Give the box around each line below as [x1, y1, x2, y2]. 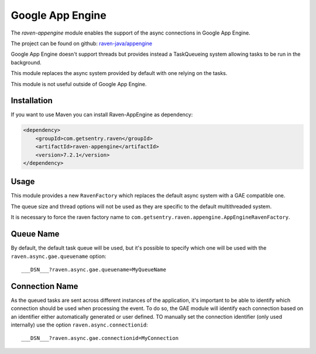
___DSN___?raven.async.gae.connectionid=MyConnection [21, 335, 178, 342]
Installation [11, 96, 53, 105]
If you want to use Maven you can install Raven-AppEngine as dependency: [11, 111, 193, 118]
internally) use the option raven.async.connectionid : [11, 321, 149, 328]
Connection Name [11, 281, 78, 291]
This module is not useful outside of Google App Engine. [11, 80, 147, 87]
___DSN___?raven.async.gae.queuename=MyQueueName [21, 266, 167, 273]
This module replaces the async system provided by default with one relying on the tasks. [11, 70, 228, 77]
